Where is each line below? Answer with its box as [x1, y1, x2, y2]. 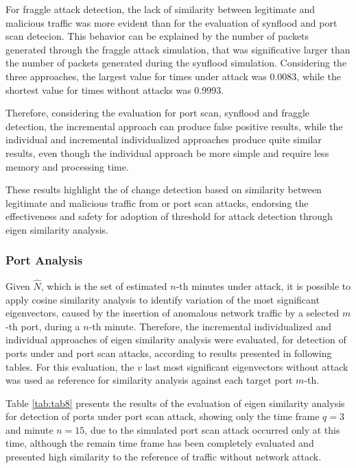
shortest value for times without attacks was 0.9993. [5, 82, 224, 97]
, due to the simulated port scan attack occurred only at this [84, 422, 340, 436]
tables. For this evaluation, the [5, 359, 134, 373]
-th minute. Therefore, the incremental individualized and [88, 319, 331, 333]
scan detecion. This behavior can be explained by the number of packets [5, 29, 309, 43]
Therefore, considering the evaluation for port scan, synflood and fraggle [5, 106, 310, 120]
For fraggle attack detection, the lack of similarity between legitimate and [5, 2, 316, 16]
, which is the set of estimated [40, 278, 167, 293]
